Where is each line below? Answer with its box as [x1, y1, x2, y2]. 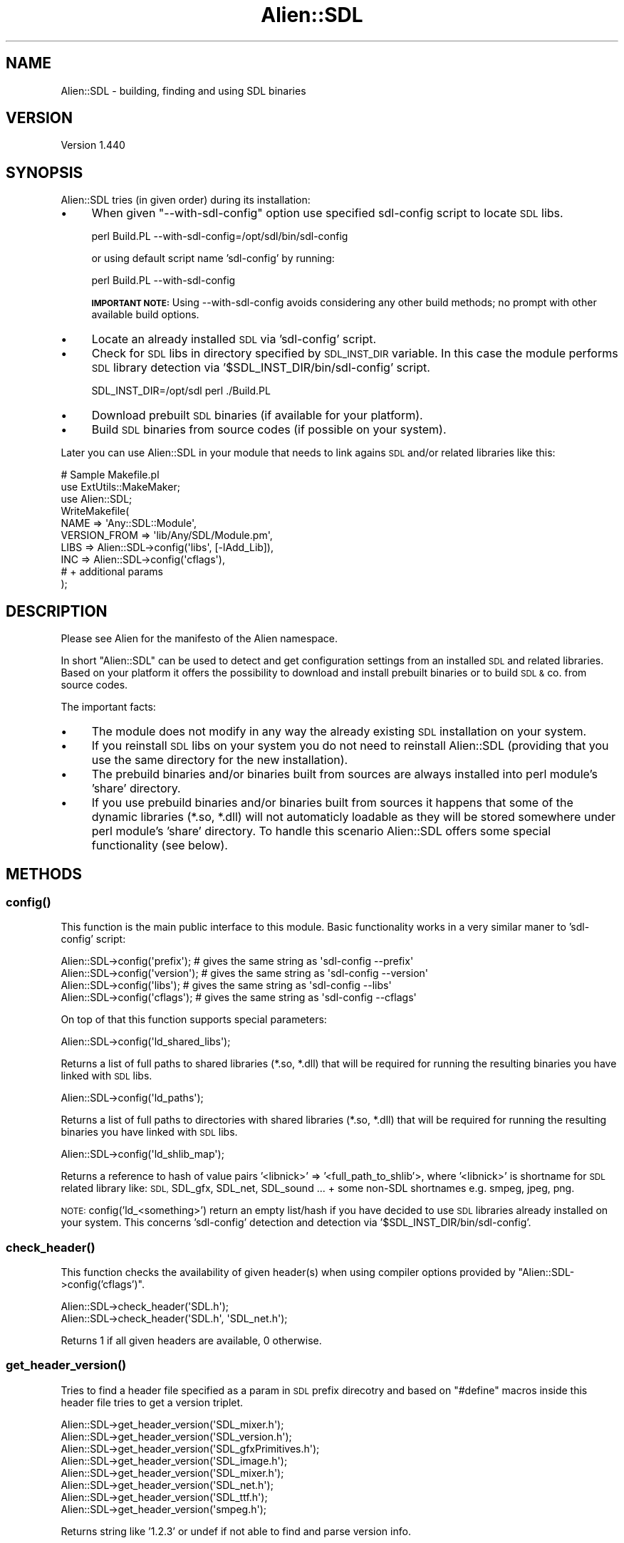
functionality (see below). [91, 838, 228, 853]
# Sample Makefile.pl [61, 469, 160, 481]
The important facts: [61, 701, 156, 713]
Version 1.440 [61, 139, 125, 152]
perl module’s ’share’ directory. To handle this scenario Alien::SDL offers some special [91, 824, 551, 839]
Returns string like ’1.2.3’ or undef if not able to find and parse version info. [61, 1524, 411, 1537]
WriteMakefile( [61, 505, 130, 518]
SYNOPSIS [6, 163, 83, 182]
